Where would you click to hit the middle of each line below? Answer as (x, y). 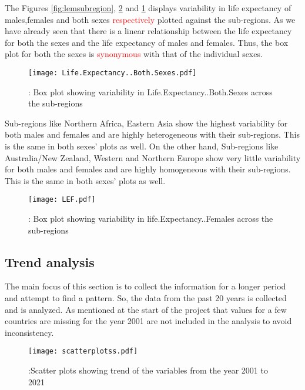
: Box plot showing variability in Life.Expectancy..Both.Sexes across (150, 91)
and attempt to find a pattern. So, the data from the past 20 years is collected (146, 298)
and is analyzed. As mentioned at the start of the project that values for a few (146, 309)
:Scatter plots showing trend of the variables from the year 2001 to (148, 370)
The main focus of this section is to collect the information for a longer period (145, 286)
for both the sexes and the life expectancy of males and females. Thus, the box (147, 42)
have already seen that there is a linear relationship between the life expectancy (148, 31)
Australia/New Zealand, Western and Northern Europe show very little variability (153, 157)
